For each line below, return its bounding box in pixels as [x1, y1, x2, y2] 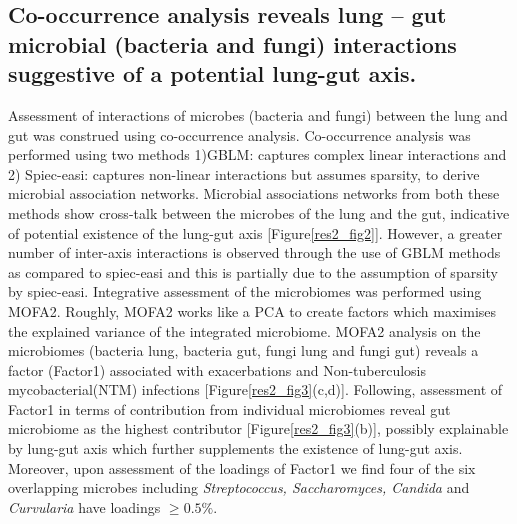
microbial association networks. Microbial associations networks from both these [8, 183, 500, 204]
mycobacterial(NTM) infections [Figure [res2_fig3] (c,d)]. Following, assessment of [8, 379, 503, 400]
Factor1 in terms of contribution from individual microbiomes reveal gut [8, 398, 451, 419]
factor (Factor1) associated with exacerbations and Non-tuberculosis [8, 359, 427, 380]
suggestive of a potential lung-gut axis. [8, 58, 417, 89]
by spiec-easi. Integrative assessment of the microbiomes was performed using [8, 281, 482, 302]
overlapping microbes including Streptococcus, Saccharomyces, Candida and [8, 477, 470, 498]
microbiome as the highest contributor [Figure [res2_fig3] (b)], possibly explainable [8, 418, 509, 439]
